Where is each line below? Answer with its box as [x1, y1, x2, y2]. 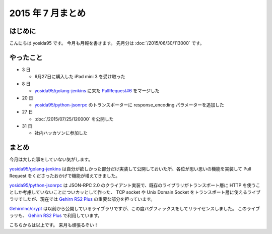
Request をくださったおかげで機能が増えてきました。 [9, 173, 120, 179]
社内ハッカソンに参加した [34, 130, 88, 136]
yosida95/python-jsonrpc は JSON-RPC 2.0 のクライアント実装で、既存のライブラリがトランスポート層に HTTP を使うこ [9, 182, 260, 188]
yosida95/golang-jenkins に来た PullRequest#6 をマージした [34, 88, 160, 94]
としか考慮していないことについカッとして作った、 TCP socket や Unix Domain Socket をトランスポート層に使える [9, 189, 248, 195]
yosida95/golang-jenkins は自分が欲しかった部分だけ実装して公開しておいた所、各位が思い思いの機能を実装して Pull [9, 165, 251, 171]
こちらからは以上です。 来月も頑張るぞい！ [9, 222, 99, 228]
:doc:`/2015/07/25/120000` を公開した [34, 116, 114, 122]
